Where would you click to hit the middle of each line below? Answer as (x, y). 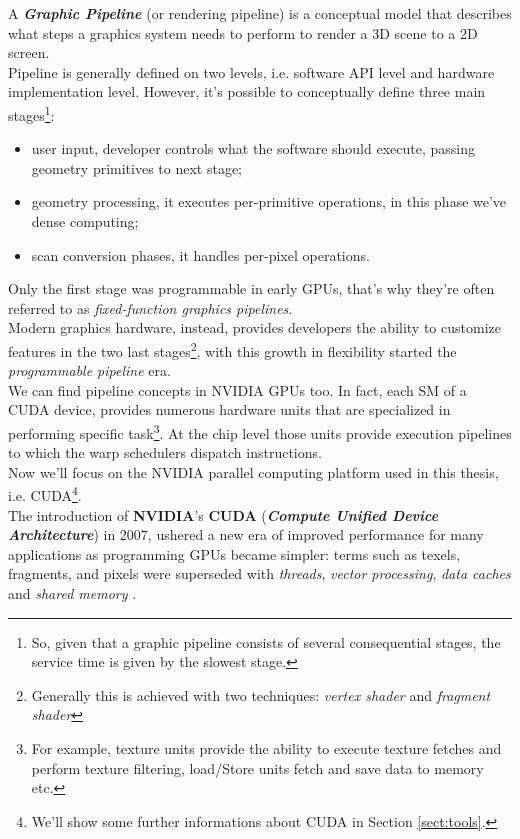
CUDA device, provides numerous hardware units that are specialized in (229, 409)
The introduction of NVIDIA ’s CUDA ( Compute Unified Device (223, 514)
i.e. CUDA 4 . (45, 494)
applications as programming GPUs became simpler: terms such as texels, (234, 553)
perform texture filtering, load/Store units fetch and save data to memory (257, 767)
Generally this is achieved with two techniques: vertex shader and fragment (261, 694)
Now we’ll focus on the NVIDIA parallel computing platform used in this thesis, (253, 471)
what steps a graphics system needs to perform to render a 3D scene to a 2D (243, 32)
